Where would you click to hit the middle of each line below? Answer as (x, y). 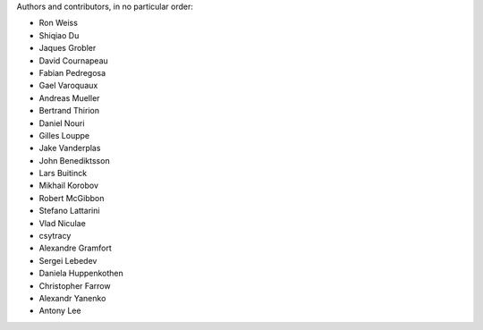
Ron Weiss (58, 23)
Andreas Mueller (69, 97)
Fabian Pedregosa (72, 72)
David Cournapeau (74, 60)
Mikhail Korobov (68, 186)
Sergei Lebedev (68, 260)
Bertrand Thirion (69, 111)
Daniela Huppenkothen (81, 274)
